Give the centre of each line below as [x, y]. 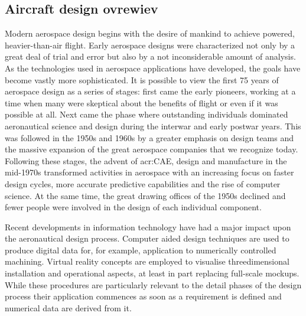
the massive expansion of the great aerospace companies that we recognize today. [152, 149]
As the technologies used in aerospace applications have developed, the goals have [153, 68]
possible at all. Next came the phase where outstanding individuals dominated [147, 114]
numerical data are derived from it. [68, 307]
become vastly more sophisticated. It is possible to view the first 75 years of [142, 79]
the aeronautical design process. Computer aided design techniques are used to [147, 238]
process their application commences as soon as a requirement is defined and [143, 296]
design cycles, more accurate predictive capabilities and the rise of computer [143, 183]
